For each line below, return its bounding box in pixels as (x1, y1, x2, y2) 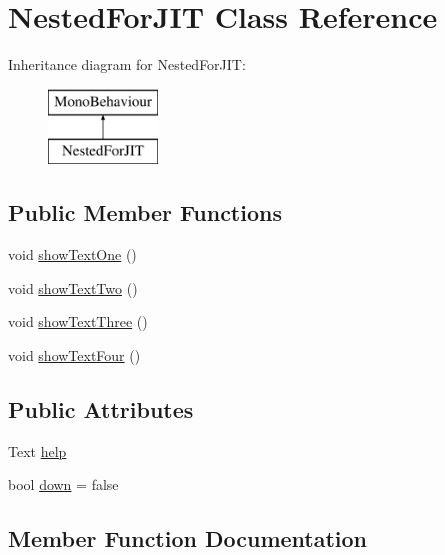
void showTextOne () (8, 244, 137, 265)
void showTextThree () (8, 311, 148, 332)
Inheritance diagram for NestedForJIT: (8, 54, 246, 75)
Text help (8, 440, 67, 461)
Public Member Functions (8, 197, 282, 228)
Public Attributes (8, 393, 194, 424)
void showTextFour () (8, 344, 141, 365)
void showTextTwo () (8, 277, 138, 298)
